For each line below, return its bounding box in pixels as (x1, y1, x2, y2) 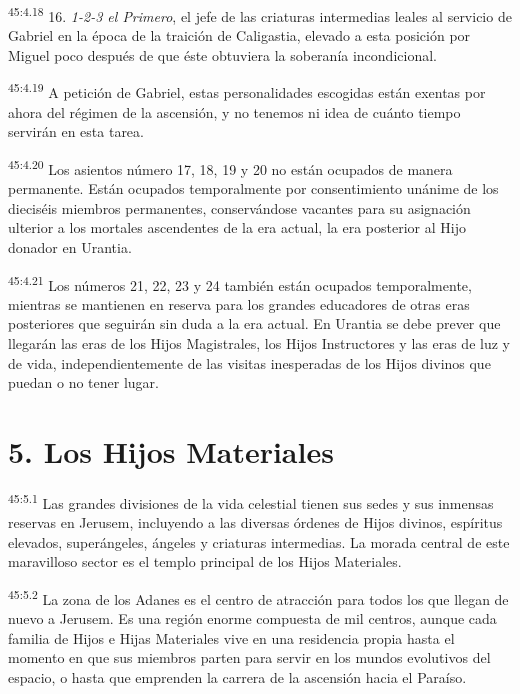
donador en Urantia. (8, 236, 132, 257)
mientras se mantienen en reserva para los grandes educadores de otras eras (8, 293, 470, 314)
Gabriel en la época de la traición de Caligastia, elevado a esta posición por (8, 25, 471, 46)
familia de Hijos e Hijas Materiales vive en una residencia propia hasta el (8, 627, 455, 648)
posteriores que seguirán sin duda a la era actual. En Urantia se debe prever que (8, 313, 501, 334)
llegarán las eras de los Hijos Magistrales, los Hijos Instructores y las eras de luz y (8, 332, 510, 353)
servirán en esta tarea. (8, 121, 144, 142)
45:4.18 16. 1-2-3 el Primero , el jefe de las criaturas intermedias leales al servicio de (8, 3, 512, 26)
